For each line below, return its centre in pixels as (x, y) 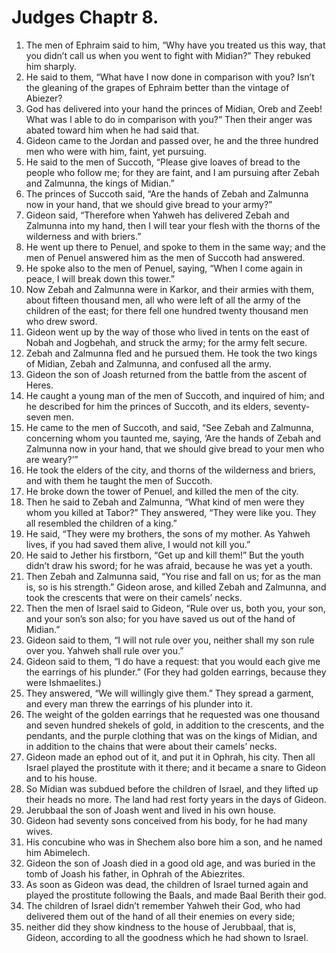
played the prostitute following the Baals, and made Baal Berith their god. (176, 895)
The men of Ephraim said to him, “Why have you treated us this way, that (175, 45)
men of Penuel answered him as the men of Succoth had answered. (165, 257)
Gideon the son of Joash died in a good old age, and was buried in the (170, 863)
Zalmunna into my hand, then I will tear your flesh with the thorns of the (173, 225)
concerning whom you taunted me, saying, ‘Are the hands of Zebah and (173, 438)
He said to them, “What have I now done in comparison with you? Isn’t (170, 77)
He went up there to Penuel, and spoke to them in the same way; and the (175, 247)
